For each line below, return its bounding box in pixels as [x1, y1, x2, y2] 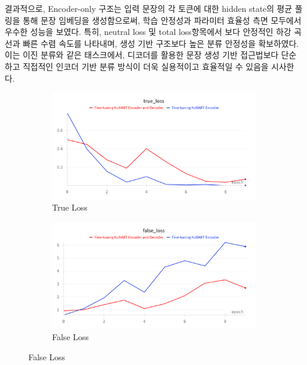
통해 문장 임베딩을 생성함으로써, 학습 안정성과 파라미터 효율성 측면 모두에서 [22, 14, 302, 26]
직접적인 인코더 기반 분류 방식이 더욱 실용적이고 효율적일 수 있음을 [22, 60, 269, 72]
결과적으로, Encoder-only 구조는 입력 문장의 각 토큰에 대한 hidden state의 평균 [5, 2, 292, 14]
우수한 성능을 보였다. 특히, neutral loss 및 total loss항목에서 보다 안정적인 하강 [5, 25, 292, 38]
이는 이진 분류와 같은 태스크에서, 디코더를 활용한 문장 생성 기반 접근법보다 [5, 49, 279, 61]
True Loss [52, 201, 88, 214]
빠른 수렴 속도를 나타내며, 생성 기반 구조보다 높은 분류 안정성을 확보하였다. [22, 37, 299, 49]
